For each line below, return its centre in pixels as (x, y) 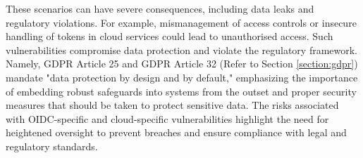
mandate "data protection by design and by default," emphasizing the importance (182, 77)
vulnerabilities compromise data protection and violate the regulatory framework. (182, 50)
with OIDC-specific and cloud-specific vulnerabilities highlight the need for (167, 118)
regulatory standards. (52, 146)
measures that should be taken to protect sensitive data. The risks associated (172, 105)
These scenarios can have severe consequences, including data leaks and (160, 8)
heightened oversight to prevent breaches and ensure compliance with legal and (176, 132)
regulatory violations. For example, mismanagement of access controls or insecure (181, 22)
